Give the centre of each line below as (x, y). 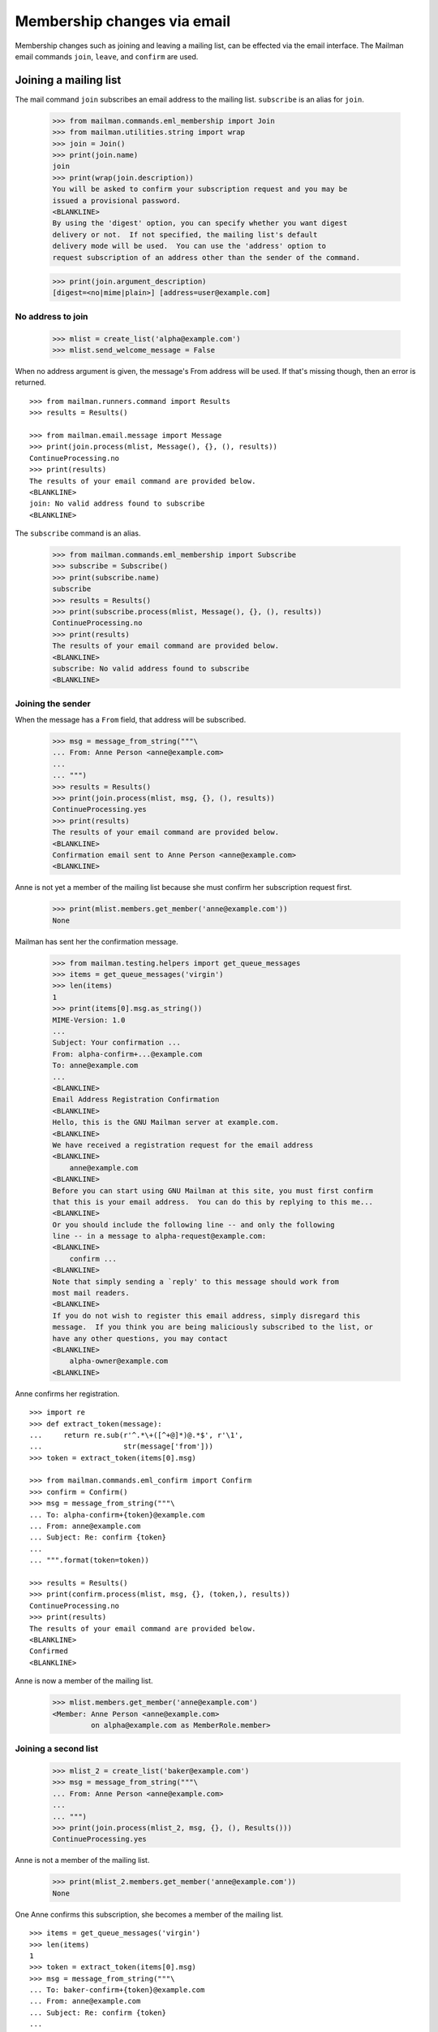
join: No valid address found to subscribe (117, 504)
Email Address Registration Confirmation (136, 1100)
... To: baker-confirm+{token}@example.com (117, 1990)
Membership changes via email (123, 21)
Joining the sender (53, 703)
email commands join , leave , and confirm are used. (107, 56)
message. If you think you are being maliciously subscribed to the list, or (213, 1327)
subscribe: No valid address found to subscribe (151, 668)
